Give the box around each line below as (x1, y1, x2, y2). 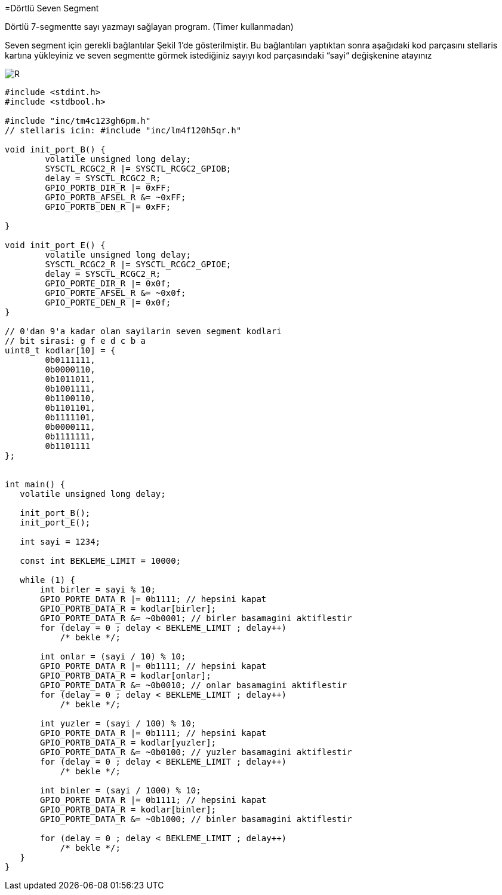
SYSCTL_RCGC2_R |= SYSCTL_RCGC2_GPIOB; (45, 164, 232, 173)
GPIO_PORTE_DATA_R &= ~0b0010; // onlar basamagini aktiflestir (40, 680, 347, 690)
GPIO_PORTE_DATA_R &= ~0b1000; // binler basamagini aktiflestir (40, 814, 352, 824)
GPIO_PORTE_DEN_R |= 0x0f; (45, 298, 171, 307)
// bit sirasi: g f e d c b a (5, 336, 146, 346)
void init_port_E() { (5, 240, 106, 250)
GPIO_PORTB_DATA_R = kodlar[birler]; (40, 604, 217, 613)
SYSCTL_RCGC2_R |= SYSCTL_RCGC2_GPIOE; (45, 259, 232, 269)
